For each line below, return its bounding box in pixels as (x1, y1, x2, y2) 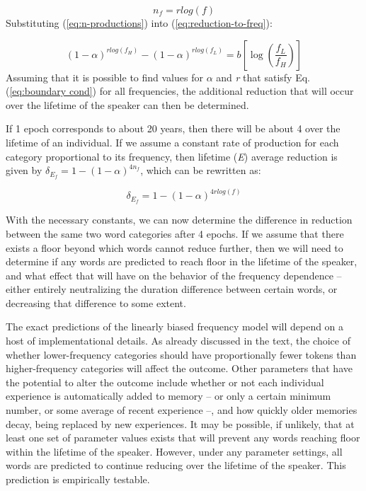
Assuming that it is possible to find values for (6, 69, 203, 84)
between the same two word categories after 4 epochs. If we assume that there (6, 226, 344, 241)
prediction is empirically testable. (6, 472, 150, 486)
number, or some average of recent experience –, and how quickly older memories (6, 403, 358, 417)
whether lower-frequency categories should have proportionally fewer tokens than (6, 347, 357, 362)
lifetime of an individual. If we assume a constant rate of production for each (6, 134, 339, 149)
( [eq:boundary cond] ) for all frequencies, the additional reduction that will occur (6, 83, 354, 98)
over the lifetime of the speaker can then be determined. (6, 97, 249, 112)
